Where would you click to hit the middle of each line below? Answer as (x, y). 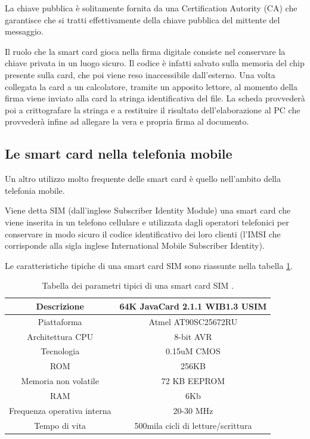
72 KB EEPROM (193, 381)
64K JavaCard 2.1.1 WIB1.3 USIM (193, 306)
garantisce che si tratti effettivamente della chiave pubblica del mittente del (142, 19)
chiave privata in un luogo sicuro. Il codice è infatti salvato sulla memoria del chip (155, 63)
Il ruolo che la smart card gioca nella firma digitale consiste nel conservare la (145, 51)
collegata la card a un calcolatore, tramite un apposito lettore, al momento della (151, 86)
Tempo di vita (60, 425)
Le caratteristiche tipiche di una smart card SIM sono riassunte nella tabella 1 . (149, 265)
